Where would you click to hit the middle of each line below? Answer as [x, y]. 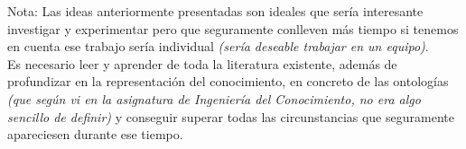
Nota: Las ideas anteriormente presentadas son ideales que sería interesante [215, 11]
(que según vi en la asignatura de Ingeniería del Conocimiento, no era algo [214, 98]
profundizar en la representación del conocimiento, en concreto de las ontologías [228, 81]
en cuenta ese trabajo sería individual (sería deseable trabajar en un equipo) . [218, 46]
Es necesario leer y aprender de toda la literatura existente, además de [202, 63]
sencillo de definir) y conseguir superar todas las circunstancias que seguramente [231, 116]
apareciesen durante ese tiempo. [95, 134]
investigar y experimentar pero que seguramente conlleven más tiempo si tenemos [233, 28]
